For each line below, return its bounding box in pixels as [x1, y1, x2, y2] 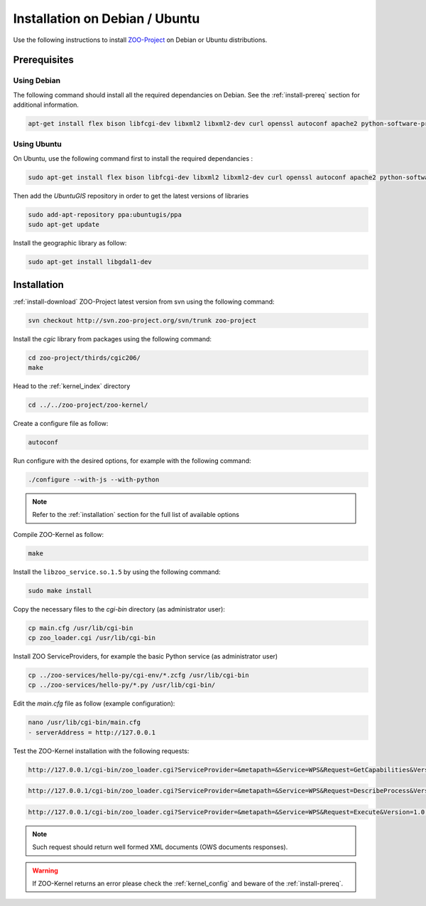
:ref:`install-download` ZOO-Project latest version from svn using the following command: [13, 297, 275, 306]
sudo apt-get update [28, 220, 99, 229]
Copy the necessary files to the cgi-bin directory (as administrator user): [13, 604, 225, 613]
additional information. [13, 100, 80, 110]
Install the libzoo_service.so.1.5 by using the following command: [13, 567, 221, 576]
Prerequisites [13, 54, 74, 66]
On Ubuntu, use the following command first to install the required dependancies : [13, 154, 253, 163]
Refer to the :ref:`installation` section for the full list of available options [32, 511, 239, 519]
